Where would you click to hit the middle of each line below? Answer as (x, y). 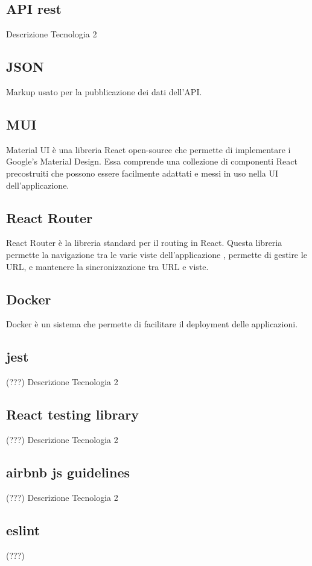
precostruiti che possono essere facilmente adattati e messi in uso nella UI (142, 173)
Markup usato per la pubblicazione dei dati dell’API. (104, 92)
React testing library (72, 414)
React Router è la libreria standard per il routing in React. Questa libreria (144, 243)
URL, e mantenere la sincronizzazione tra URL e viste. (107, 266)
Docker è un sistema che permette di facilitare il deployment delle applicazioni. (152, 324)
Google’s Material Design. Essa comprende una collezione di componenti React (152, 161)
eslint (23, 530)
